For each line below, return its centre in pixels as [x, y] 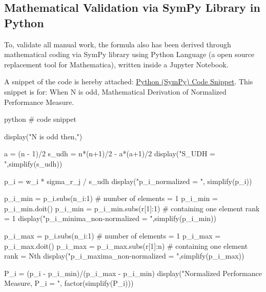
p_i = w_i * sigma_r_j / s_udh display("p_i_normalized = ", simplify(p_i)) [128, 181]
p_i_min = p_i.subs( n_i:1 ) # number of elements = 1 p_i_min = [111, 198]
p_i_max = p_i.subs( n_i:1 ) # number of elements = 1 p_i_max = [112, 235]
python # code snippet [40, 119]
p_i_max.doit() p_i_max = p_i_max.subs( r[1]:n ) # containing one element [126, 245]
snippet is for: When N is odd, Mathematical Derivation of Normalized [115, 91]
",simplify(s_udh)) [33, 163]
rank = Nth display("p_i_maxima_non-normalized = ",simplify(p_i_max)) [124, 256]
